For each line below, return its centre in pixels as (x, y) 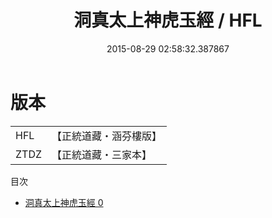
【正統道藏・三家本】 (102, 154)
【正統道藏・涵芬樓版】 (107, 136)
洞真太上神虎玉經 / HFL (168, 20)
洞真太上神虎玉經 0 (64, 202)
